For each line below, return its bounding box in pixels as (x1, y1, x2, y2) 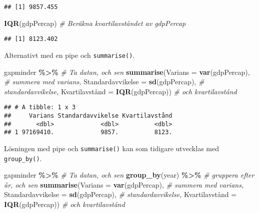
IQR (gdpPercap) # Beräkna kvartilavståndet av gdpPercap (4, 17, 186, 28)
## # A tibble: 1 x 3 (4, 104, 76, 111)
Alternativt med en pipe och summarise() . (4, 49, 135, 60)
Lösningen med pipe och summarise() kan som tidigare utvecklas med (4, 143, 219, 153)
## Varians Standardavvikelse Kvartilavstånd (4, 112, 172, 119)
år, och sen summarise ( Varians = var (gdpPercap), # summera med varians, (4, 179, 244, 190)
